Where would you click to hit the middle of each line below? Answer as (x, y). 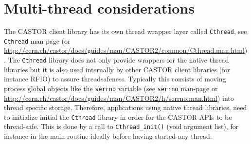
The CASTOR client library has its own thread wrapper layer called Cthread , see (125, 31)
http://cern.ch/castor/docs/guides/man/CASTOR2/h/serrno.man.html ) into (119, 98)
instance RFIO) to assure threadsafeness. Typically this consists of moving (115, 79)
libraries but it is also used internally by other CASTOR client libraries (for (117, 69)
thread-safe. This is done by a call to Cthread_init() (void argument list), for (121, 126)
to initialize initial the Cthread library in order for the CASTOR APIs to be (118, 117)
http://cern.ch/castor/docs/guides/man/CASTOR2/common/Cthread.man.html (124, 50)
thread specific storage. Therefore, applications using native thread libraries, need (125, 107)
